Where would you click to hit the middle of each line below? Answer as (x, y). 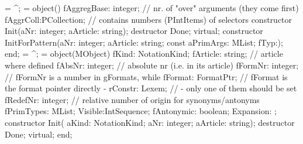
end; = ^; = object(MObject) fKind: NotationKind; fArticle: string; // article (144, 54)
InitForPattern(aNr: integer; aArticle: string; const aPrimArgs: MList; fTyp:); (144, 42)
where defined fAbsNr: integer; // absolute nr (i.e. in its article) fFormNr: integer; (152, 65)
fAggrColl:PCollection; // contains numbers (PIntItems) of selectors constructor (149, 19)
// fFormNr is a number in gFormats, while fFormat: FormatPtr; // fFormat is (146, 76)
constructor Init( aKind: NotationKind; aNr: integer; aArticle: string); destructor (150, 122)
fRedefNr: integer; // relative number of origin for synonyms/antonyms (132, 99)
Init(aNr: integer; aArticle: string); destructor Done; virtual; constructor (134, 31)
